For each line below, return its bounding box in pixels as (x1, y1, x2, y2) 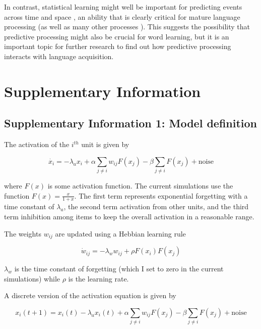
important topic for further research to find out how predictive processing (4, 41, 231, 52)
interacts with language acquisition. (4, 51, 114, 61)
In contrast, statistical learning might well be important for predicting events (4, 2, 242, 12)
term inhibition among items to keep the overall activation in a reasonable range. (4, 211, 254, 222)
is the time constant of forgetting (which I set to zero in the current (14, 263, 224, 274)
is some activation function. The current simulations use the (47, 180, 233, 191)
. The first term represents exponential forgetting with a (74, 190, 248, 201)
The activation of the (4, 139, 70, 150)
